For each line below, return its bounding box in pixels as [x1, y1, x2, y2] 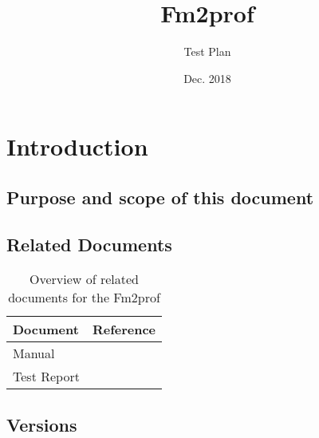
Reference [92, 320, 156, 339]
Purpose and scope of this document [6, 184, 314, 209]
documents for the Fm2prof [8, 288, 160, 307]
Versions [6, 412, 77, 436]
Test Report [13, 367, 80, 386]
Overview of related [30, 270, 140, 289]
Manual [13, 344, 55, 363]
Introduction [6, 130, 148, 163]
